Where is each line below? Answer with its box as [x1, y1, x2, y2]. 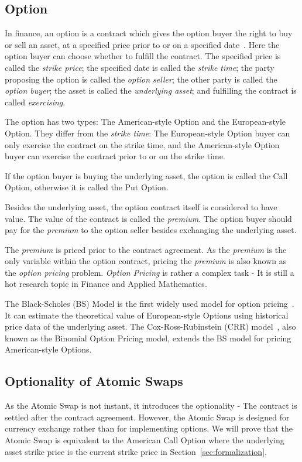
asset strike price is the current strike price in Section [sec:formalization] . [5, 445, 267, 457]
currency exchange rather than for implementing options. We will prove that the [5, 422, 293, 434]
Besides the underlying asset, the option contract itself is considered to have [5, 200, 277, 213]
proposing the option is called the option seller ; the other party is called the [5, 73, 277, 85]
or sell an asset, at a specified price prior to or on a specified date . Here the [5, 38, 280, 50]
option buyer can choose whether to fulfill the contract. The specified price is [5, 50, 281, 62]
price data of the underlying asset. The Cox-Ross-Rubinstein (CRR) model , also [5, 320, 296, 333]
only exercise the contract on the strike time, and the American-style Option [5, 138, 280, 150]
